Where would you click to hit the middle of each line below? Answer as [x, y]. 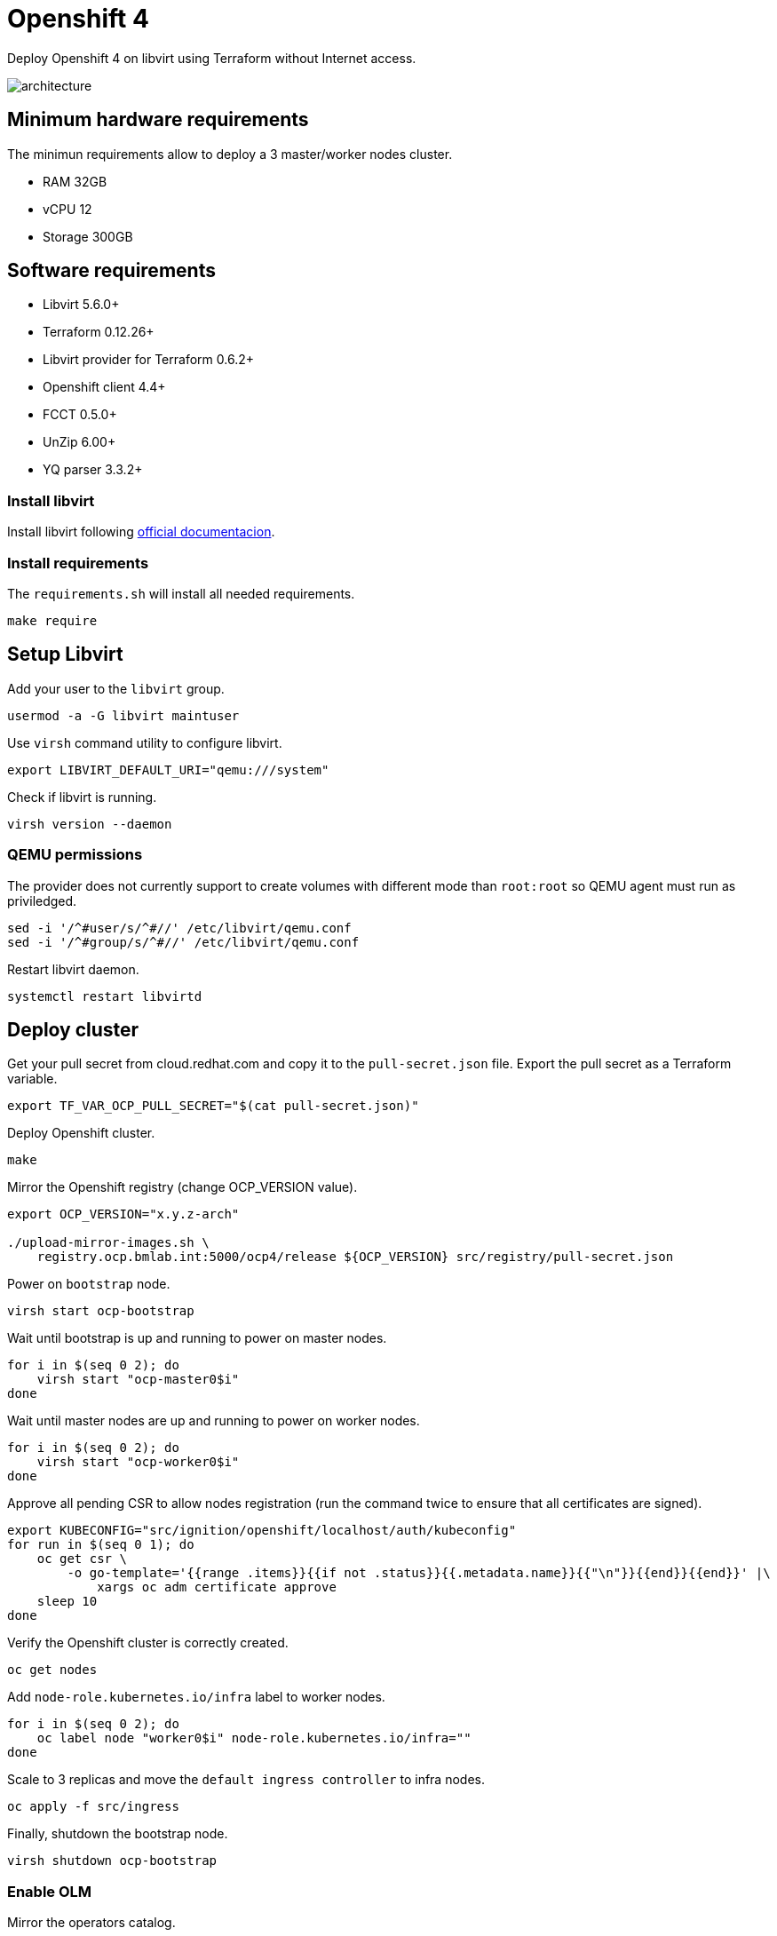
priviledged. [42, 901]
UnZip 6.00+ [79, 442]
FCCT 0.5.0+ [80, 415]
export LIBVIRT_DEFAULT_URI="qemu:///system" [168, 770]
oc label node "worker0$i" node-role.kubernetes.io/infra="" [254, 1738]
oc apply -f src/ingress [93, 1807]
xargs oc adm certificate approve [217, 1587]
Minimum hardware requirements [158, 120]
